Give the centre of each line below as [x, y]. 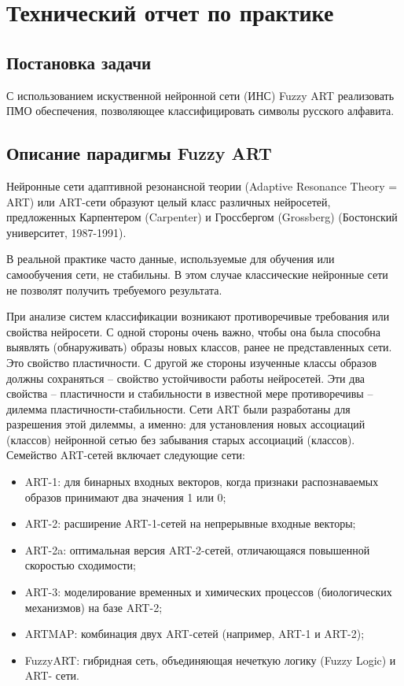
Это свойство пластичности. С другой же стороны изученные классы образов [192, 362]
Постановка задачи [79, 62]
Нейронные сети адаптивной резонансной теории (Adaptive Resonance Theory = [202, 185]
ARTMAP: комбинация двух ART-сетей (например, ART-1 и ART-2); [195, 634]
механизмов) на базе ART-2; [94, 607]
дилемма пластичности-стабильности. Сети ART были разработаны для [178, 408]
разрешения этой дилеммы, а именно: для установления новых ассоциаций [186, 424]
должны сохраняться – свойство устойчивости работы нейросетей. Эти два [186, 378]
